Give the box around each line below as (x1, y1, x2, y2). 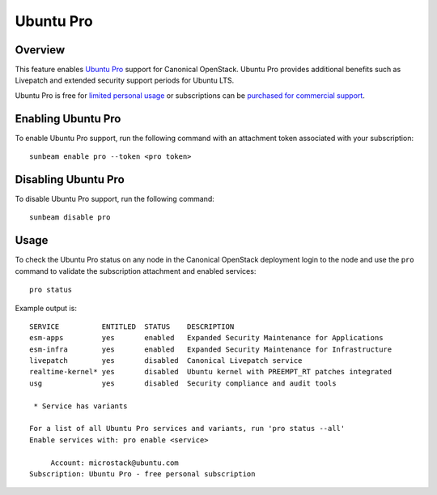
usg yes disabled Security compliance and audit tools (29, 378, 337, 388)
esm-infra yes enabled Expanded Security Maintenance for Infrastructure (29, 344, 392, 354)
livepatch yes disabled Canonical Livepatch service (29, 356, 303, 365)
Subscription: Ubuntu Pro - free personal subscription (29, 469, 256, 478)
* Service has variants (33, 401, 128, 411)
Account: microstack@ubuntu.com (50, 458, 180, 467)
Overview (15, 43, 66, 57)
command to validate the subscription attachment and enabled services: (15, 266, 257, 275)
